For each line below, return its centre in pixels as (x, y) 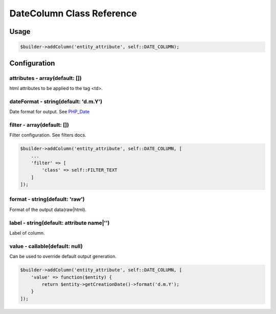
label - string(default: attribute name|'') (60, 223)
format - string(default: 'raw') (47, 199)
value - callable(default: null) (46, 246)
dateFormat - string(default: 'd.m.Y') (56, 101)
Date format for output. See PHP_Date (49, 112)
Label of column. (27, 233)
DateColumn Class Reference (73, 13)
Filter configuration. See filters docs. (48, 135)
